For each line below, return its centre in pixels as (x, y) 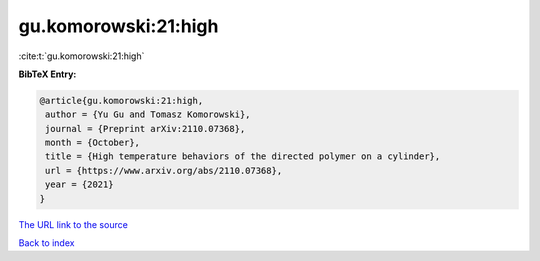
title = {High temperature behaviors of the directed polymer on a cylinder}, (243, 156)
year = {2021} (79, 184)
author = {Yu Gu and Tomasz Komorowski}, (148, 114)
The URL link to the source (73, 224)
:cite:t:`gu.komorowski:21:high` (81, 56)
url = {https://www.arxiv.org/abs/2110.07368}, (164, 170)
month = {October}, (92, 143)
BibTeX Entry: (47, 74)
